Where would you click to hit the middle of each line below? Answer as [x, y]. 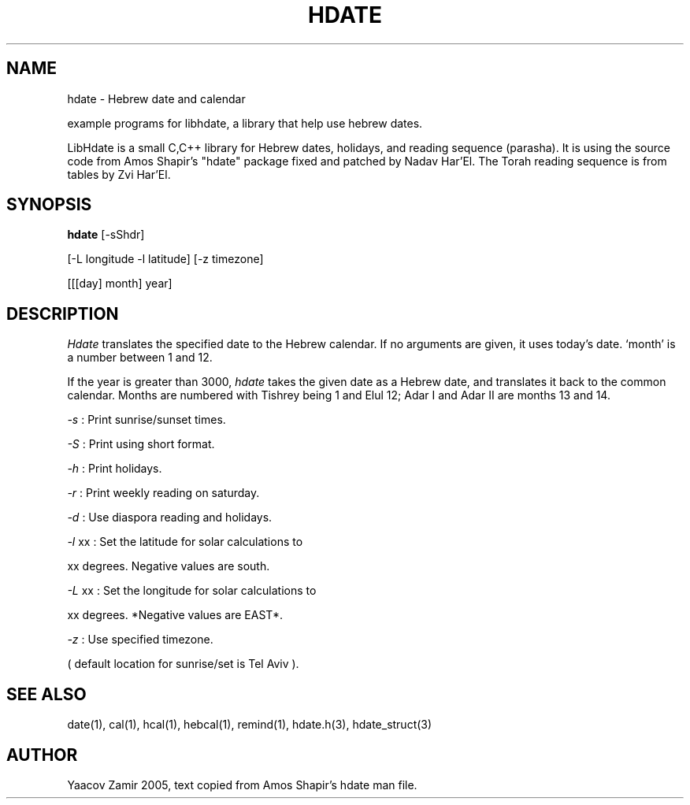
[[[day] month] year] [120, 284]
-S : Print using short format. [141, 444]
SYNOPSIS [49, 205]
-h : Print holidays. [115, 469]
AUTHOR [42, 755]
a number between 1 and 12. [140, 358]
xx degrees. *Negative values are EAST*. [175, 615]
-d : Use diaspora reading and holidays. [170, 517]
